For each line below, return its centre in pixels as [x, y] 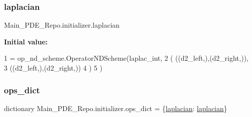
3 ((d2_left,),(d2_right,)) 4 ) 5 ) [53, 68]
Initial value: [26, 41]
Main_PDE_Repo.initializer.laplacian [62, 25]
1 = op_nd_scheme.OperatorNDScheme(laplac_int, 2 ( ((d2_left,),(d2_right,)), [126, 58]
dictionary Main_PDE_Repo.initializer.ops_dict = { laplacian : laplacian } [116, 108]
